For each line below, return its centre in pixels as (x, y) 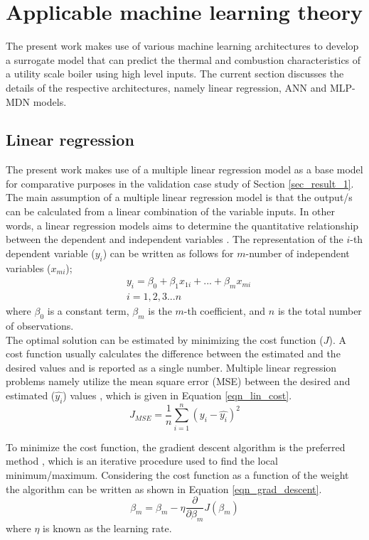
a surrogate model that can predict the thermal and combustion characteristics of (183, 59)
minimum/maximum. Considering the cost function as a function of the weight (177, 474)
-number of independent (298, 253)
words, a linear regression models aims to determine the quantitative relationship (182, 225)
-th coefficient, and (225, 311)
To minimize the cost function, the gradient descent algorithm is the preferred (176, 447)
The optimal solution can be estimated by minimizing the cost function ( (165, 339)
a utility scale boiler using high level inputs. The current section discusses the (175, 74)
